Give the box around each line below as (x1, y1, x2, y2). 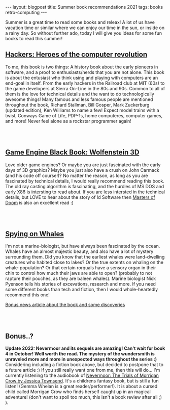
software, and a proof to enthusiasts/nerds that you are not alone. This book (5, 69, 165, 75)
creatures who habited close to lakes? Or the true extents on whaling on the (5, 259, 164, 266)
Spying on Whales (5, 229, 64, 238)
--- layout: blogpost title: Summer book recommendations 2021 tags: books (5, 4, 163, 10)
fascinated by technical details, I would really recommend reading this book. (5, 177, 165, 184)
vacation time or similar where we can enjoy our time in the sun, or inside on (5, 24, 165, 31)
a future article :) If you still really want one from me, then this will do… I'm (5, 367, 160, 373)
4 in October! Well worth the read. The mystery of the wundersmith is (5, 351, 155, 357)
